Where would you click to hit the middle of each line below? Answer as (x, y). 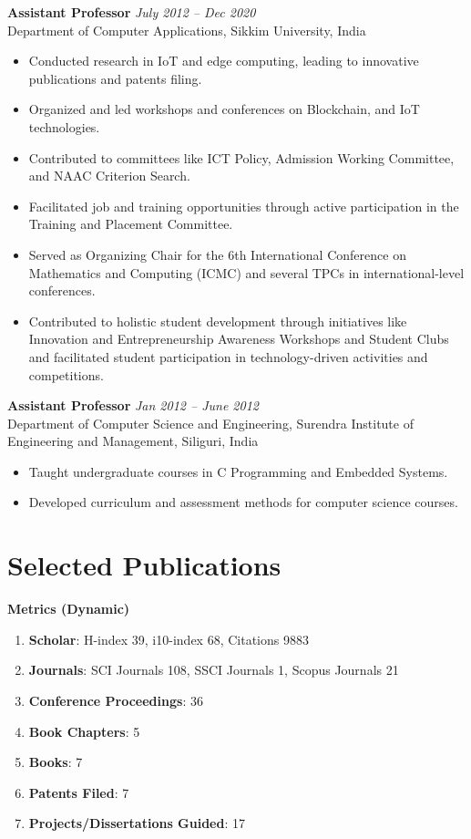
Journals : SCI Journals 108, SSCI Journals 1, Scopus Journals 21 (214, 670)
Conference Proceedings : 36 (116, 700)
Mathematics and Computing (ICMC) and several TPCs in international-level (246, 272)
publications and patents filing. (115, 78)
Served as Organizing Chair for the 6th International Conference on (217, 254)
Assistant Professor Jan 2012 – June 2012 (133, 405)
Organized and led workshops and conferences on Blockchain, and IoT (224, 109)
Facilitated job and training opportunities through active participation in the (244, 206)
